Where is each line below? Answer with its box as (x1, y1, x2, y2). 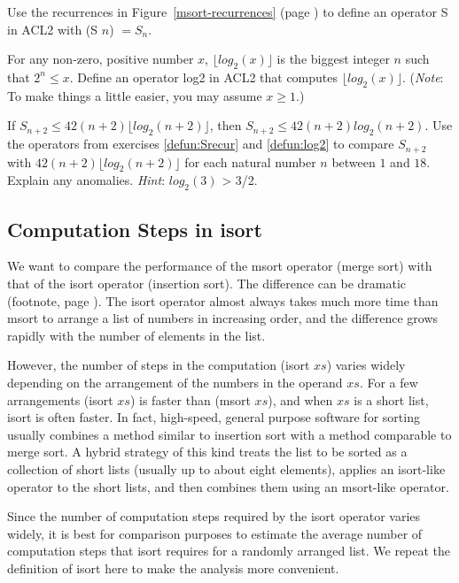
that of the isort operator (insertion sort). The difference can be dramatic (7, 274, 407, 293)
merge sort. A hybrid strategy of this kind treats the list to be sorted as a (7, 442, 408, 461)
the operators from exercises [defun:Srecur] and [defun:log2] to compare (7, 134, 394, 153)
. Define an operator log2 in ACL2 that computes (69, 67, 338, 86)
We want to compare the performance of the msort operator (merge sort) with (7, 257, 432, 275)
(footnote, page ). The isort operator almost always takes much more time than (7, 291, 439, 310)
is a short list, (354, 390, 429, 409)
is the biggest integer (276, 50, 390, 68)
